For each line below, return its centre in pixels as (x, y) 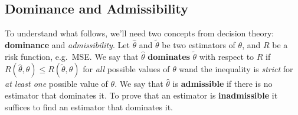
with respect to (227, 56)
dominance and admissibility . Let (67, 45)
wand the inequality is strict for (236, 69)
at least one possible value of (56, 84)
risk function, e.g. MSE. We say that (72, 56)
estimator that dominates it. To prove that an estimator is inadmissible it (141, 95)
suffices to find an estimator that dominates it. (89, 106)
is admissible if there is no (222, 84)
